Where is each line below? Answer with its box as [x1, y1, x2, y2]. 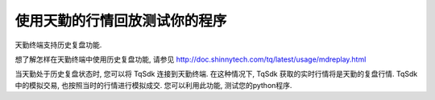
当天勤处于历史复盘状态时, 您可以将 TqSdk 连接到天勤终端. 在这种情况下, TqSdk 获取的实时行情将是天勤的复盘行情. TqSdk [14, 69, 418, 79]
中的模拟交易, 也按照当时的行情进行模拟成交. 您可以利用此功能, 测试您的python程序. [14, 80, 292, 90]
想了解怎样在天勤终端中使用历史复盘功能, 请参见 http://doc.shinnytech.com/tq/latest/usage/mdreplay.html [14, 54, 367, 64]
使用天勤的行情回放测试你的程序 [14, 12, 227, 30]
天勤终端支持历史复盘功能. [14, 40, 102, 50]
